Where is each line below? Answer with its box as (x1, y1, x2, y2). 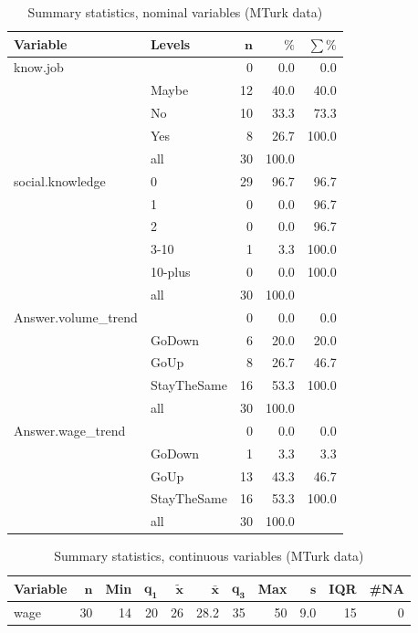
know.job (14, 58, 64, 77)
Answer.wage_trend (14, 420, 126, 439)
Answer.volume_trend (14, 307, 138, 326)
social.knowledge (14, 171, 106, 190)
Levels (150, 34, 191, 53)
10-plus (150, 262, 191, 281)
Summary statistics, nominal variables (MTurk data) (27, 3, 323, 21)
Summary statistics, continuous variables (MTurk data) (54, 546, 364, 565)
